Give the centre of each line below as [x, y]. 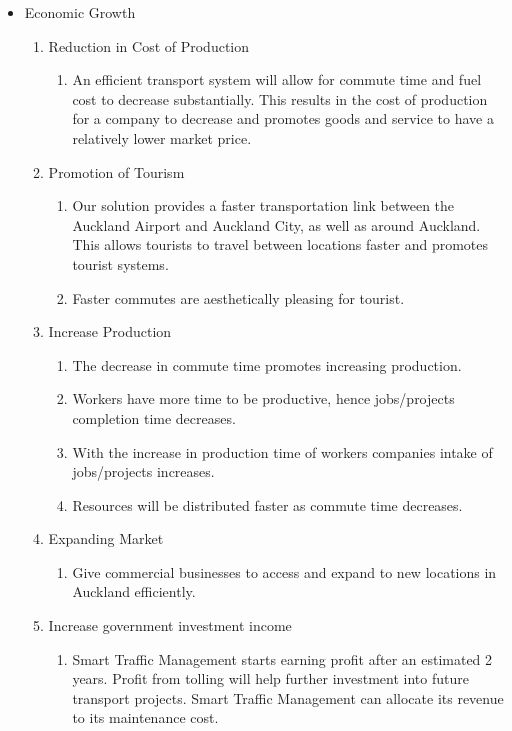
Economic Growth [80, 12]
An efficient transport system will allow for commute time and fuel [277, 79]
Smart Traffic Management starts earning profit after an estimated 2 [282, 658]
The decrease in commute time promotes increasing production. [267, 364]
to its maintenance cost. [145, 717]
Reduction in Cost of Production [149, 45]
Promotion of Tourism [116, 171]
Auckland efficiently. [134, 591]
